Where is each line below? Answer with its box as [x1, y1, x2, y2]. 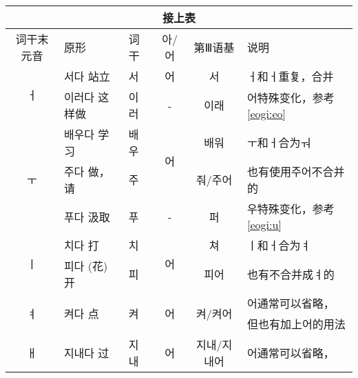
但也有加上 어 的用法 [247, 316, 346, 332]
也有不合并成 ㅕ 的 [247, 266, 335, 282]
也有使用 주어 [247, 163, 312, 179]
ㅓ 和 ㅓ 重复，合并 [247, 68, 334, 84]
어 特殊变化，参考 [247, 89, 335, 106]
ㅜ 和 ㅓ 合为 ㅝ [247, 135, 311, 150]
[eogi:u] [247, 217, 282, 232]
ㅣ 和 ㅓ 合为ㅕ [247, 237, 311, 253]
